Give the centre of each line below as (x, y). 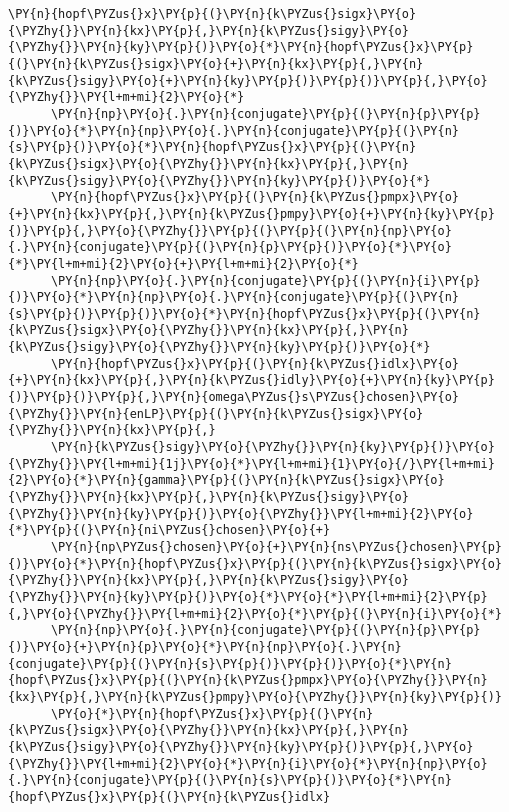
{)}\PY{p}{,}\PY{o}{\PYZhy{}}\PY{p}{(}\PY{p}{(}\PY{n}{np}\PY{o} (230, 230)
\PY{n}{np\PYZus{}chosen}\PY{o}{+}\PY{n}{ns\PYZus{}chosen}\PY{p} (276, 547)
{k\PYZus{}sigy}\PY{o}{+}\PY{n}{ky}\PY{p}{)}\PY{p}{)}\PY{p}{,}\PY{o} (248, 80)
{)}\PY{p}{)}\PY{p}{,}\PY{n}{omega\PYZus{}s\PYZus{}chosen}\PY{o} (234, 397)
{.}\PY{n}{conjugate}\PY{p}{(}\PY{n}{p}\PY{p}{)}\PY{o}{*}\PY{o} (230, 247)
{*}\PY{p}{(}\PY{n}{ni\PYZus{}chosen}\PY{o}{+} (169, 530)
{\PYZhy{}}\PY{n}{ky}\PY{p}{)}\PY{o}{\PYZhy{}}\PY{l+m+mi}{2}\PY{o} (241, 513)
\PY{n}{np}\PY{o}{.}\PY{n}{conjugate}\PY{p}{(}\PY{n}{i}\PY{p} (265, 280)
